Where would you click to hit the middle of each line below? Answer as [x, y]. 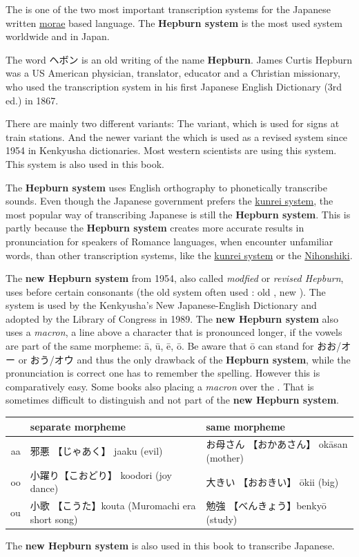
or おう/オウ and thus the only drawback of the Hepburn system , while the [184, 359]
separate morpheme [78, 426]
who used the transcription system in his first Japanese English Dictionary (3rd [174, 86]
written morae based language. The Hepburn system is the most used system [174, 22]
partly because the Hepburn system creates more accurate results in [155, 228]
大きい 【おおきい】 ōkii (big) [272, 481]
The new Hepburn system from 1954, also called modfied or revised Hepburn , [175, 278]
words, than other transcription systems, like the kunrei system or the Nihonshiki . [179, 255]
